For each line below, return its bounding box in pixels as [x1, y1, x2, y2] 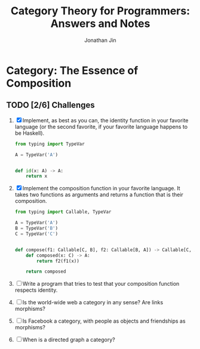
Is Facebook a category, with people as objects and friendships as [22, 317, 186, 325]
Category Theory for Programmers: [10, 4, 190, 18]
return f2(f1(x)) [36, 258, 79, 264]
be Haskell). [14, 129, 45, 137]
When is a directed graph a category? [22, 336, 115, 344]
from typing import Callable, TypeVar [14, 209, 112, 215]
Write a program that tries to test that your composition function [22, 280, 180, 288]
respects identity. [14, 286, 58, 294]
